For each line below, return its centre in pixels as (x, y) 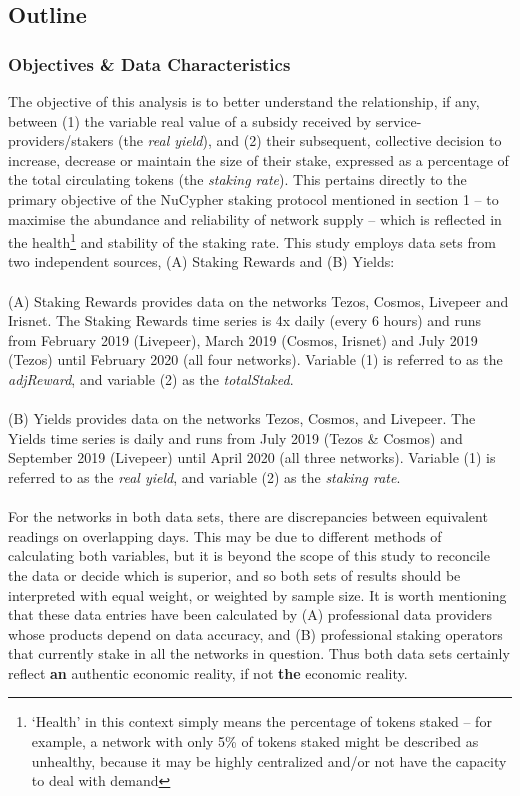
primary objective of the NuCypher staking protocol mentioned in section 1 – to (253, 198)
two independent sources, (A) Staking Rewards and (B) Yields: (201, 261)
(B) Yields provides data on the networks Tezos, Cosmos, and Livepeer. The (242, 418)
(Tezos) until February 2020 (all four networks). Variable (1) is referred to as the (255, 359)
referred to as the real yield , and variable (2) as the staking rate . (204, 476)
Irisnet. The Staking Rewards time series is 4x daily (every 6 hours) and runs (245, 320)
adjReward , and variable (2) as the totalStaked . (151, 378)
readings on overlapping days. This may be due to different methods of (225, 535)
